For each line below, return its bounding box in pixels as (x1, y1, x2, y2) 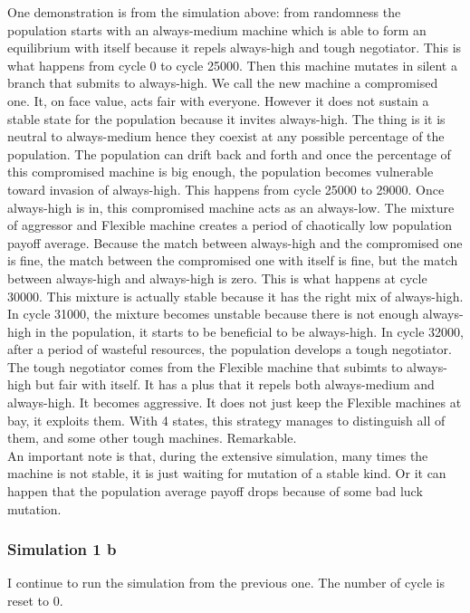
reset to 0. (7, 591, 63, 610)
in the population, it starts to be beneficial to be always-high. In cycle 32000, (35, 321, 464, 340)
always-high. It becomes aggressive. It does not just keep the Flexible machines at (7, 393, 462, 412)
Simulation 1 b (7, 538, 117, 560)
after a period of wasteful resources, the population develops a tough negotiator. (7, 340, 452, 359)
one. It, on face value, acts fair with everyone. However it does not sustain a (7, 91, 429, 110)
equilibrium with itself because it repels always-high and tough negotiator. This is (7, 38, 462, 57)
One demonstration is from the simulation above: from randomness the (7, 3, 401, 21)
